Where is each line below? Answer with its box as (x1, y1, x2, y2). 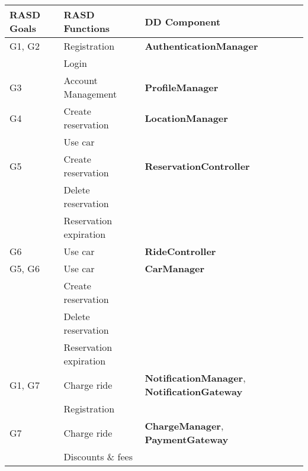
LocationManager (145, 111, 228, 125)
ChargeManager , (145, 419, 224, 433)
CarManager (145, 262, 205, 275)
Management (63, 87, 117, 101)
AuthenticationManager (145, 39, 258, 53)
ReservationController (145, 159, 250, 173)
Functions (63, 21, 110, 35)
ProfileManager (145, 80, 219, 94)
